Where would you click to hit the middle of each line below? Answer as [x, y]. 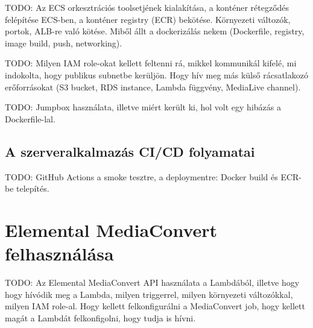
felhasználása [59, 254]
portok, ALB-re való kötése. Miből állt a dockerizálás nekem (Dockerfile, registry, [155, 31]
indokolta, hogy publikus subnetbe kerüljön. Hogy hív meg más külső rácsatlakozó [156, 74]
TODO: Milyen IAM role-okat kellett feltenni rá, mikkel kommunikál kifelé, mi [151, 63]
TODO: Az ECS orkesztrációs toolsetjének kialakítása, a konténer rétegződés [147, 7]
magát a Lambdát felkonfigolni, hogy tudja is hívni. [100, 317]
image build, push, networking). [64, 43]
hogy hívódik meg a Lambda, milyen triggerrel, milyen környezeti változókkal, [149, 294]
